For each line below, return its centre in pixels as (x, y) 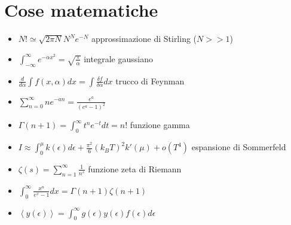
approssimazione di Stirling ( (144, 39)
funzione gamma (160, 125)
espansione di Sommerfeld (239, 147)
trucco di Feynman (150, 80)
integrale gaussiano (118, 58)
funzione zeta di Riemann (135, 168)
